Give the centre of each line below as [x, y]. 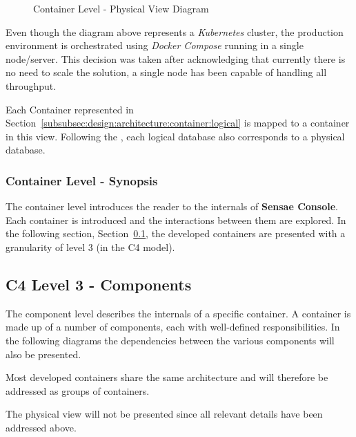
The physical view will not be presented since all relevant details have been [164, 414]
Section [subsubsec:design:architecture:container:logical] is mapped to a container [178, 123]
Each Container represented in [70, 109]
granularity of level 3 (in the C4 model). [90, 247]
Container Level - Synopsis [82, 180]
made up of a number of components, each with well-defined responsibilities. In [173, 327]
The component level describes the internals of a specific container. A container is [178, 313]
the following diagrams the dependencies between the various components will [170, 340]
